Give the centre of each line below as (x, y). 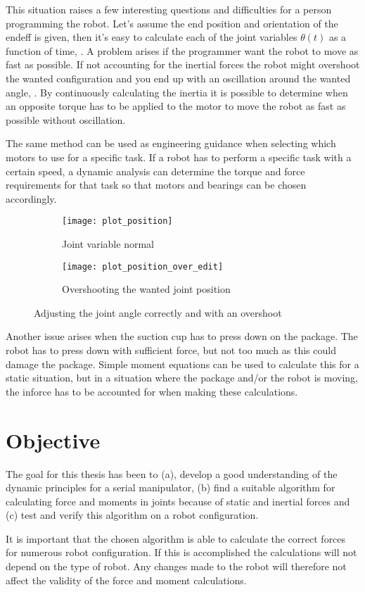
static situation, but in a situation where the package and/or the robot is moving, (182, 378)
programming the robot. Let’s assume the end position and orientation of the (172, 23)
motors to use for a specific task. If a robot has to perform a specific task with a (179, 157)
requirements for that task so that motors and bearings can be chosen (156, 185)
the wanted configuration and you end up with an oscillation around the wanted (178, 78)
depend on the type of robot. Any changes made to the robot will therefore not (176, 566)
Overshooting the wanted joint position (146, 289)
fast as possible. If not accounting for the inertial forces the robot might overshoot (183, 64)
